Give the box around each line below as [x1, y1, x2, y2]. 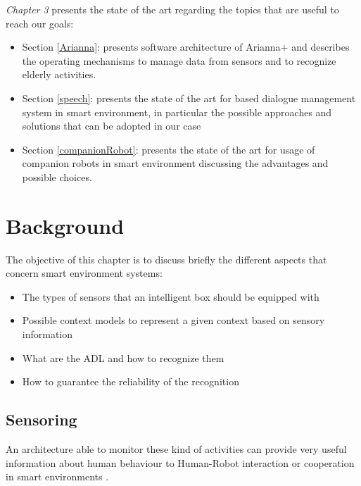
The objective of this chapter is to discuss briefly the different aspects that [6, 251, 327, 266]
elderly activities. [22, 67, 96, 82]
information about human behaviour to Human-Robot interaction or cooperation [6, 455, 355, 470]
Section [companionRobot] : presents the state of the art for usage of [22, 142, 315, 156]
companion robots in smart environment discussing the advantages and [22, 156, 329, 170]
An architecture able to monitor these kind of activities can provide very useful [6, 442, 347, 456]
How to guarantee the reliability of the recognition [22, 374, 239, 389]
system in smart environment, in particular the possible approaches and [22, 104, 332, 119]
